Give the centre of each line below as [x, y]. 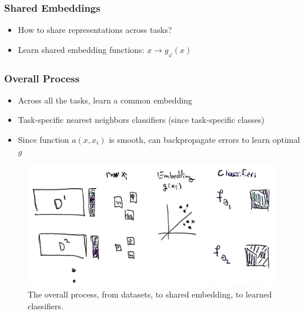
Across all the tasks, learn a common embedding [105, 100]
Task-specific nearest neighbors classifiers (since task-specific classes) [141, 120]
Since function [43, 140]
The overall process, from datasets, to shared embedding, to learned [150, 294]
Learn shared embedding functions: [81, 49]
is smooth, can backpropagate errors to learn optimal [205, 140]
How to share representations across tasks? [95, 30]
